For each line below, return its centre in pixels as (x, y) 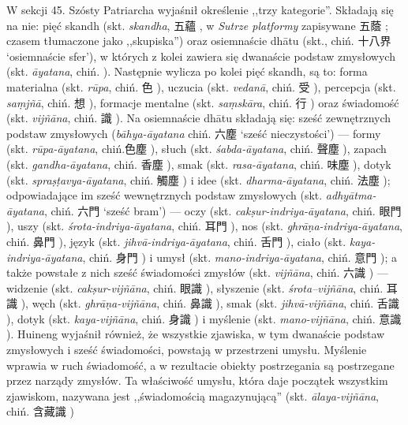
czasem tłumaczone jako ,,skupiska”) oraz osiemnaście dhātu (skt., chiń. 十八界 (199, 41)
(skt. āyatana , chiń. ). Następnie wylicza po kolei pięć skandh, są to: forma (187, 71)
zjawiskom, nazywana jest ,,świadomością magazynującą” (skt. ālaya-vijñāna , (193, 395)
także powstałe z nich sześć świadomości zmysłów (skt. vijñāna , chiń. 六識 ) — (197, 272)
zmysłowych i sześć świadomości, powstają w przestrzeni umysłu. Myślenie (187, 350)
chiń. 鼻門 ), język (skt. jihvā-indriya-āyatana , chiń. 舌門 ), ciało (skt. (176, 241)
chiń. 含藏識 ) (40, 411)
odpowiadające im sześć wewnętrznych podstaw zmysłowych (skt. (165, 195)
